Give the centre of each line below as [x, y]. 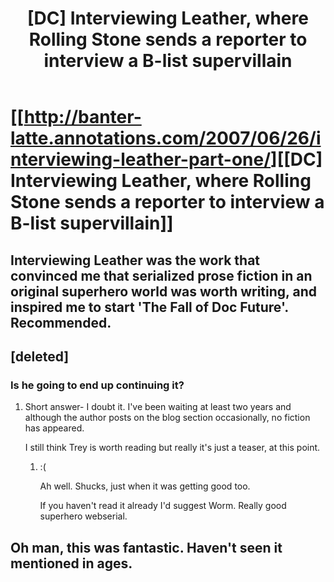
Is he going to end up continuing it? [97, 385]
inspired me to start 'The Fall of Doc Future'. [149, 307]
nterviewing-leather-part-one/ [141, 159]
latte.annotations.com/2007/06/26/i [166, 138]
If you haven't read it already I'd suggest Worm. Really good [163, 506]
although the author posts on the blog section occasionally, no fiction [167, 418]
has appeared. [54, 428]
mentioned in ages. [71, 563]
